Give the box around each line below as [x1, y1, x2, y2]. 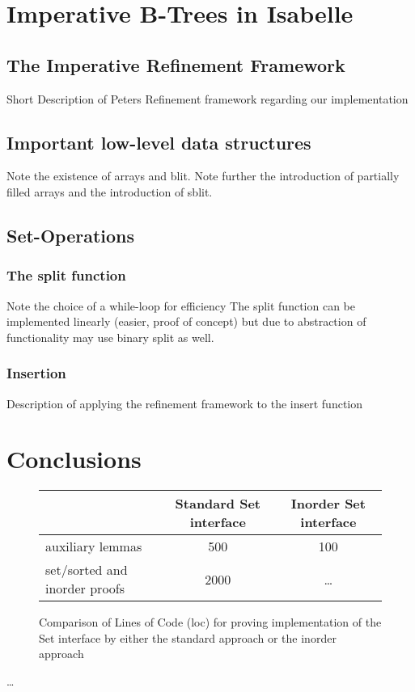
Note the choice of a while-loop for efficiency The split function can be [6, 297, 355, 314]
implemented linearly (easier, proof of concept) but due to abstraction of [6, 313, 366, 330]
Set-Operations [6, 222, 135, 247]
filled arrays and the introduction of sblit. [6, 183, 213, 200]
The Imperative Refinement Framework [6, 52, 345, 77]
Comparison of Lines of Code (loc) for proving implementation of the [39, 614, 382, 631]
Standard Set [175, 494, 261, 513]
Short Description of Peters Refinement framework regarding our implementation [6, 90, 409, 107]
